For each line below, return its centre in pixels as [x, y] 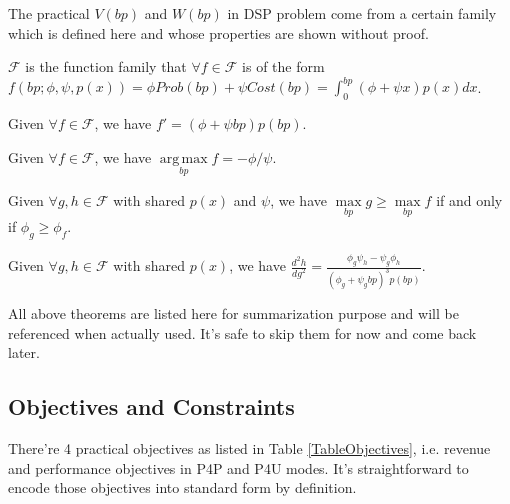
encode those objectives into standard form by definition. [182, 487]
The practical [49, 13]
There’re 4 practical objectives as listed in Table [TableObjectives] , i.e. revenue [249, 448]
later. [24, 352]
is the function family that [106, 66]
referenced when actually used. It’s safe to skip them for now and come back [242, 332]
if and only [469, 199]
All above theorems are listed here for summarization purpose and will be [233, 313]
